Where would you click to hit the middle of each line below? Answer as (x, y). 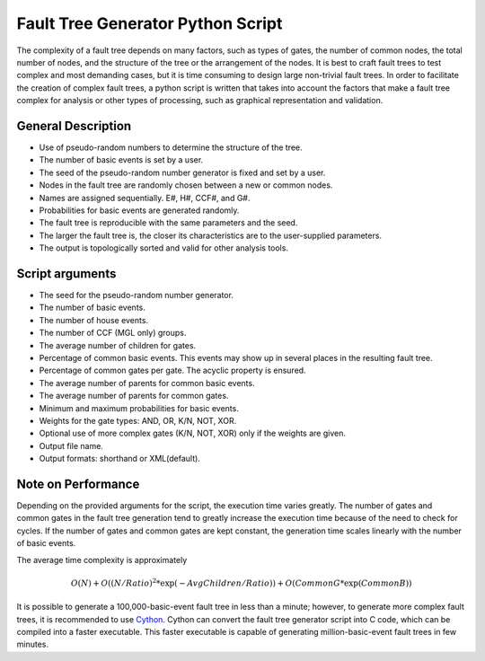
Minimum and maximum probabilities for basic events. (139, 408)
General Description (74, 126)
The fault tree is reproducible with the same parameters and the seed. (168, 223)
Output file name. (71, 445)
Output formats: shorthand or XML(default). (120, 459)
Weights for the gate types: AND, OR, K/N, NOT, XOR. (138, 420)
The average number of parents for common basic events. (147, 383)
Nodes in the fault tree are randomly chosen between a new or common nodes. (186, 185)
